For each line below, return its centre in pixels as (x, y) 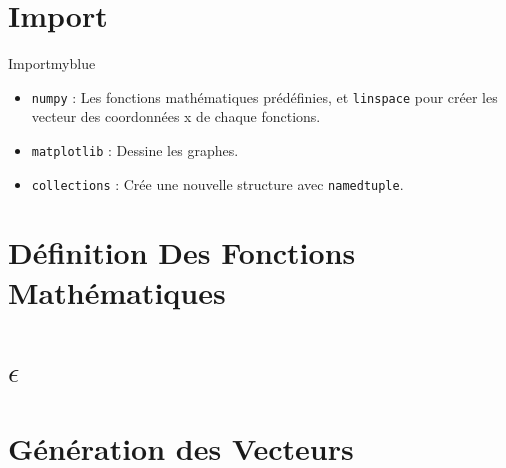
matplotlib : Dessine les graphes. (135, 149)
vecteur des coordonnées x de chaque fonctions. (176, 116)
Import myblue (52, 63)
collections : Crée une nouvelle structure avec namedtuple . (217, 183)
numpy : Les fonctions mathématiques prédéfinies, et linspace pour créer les (264, 96)
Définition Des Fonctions (182, 252)
